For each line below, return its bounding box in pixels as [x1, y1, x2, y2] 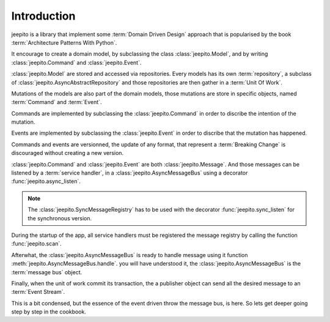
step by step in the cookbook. [11, 308, 87, 315]
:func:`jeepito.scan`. [11, 240, 62, 247]
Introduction [11, 9, 76, 23]
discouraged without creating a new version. [11, 149, 124, 157]
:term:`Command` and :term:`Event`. [11, 99, 102, 106]
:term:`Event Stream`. [11, 288, 65, 296]
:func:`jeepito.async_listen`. [11, 178, 81, 185]
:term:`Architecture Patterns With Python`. [11, 39, 117, 46]
